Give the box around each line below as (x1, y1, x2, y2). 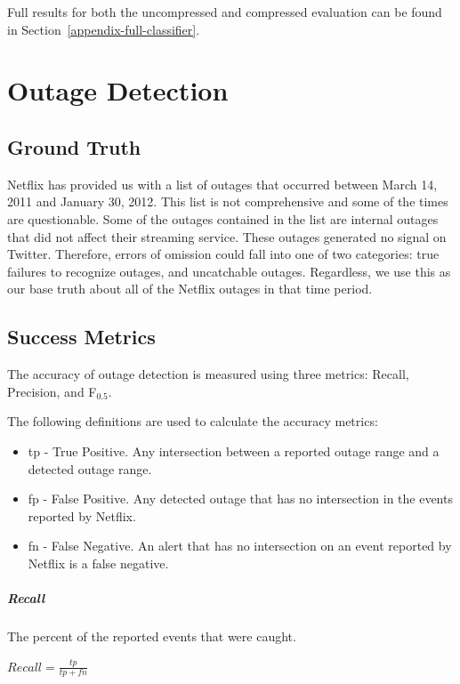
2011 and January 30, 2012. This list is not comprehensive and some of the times (7, 192, 448, 211)
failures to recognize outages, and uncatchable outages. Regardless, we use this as (7, 262, 451, 280)
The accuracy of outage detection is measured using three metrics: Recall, (7, 365, 409, 383)
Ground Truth (7, 133, 141, 160)
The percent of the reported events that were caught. (7, 627, 296, 646)
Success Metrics (7, 323, 156, 350)
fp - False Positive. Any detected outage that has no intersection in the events (28, 489, 453, 508)
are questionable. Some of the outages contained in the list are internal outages (7, 209, 439, 228)
